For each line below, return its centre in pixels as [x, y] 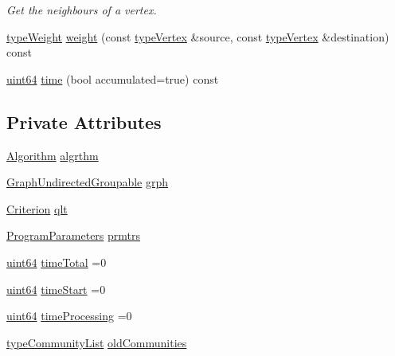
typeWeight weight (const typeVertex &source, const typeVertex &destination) [198, 36]
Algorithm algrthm [53, 155]
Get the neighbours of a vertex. [82, 10]
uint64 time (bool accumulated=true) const [113, 78]
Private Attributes [84, 121]
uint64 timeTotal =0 [57, 262]
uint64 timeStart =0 [56, 289]
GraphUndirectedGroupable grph [88, 182]
